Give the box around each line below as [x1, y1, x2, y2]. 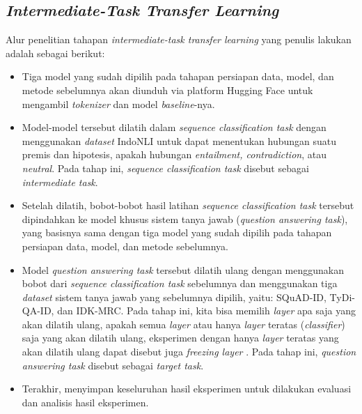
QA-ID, [22, 303, 54, 318]
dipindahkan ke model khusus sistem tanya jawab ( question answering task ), [22, 211, 348, 226]
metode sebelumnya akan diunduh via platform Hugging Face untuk [22, 82, 313, 97]
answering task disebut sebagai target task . [22, 358, 204, 372]
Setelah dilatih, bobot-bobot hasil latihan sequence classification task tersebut [22, 198, 354, 213]
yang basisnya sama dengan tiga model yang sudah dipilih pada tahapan [22, 225, 332, 240]
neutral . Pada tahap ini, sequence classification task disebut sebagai [22, 160, 309, 175]
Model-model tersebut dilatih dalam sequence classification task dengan [22, 120, 326, 135]
